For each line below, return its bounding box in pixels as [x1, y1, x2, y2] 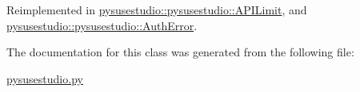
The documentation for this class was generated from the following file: [6, 44, 354, 60]
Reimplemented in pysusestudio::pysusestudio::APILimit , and [6, 2, 307, 17]
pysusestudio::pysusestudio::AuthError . [6, 17, 198, 33]
